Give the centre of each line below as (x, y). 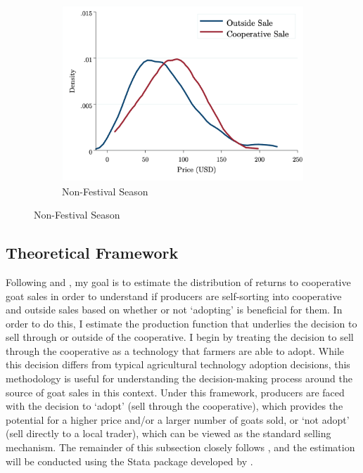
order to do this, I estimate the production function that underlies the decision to (181, 323)
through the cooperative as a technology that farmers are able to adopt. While (175, 350)
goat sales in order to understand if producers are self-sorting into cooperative (174, 296)
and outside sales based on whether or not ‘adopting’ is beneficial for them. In (174, 310)
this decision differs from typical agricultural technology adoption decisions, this (178, 364)
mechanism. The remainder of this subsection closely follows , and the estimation (180, 447)
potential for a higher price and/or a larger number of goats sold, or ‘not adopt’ (178, 419)
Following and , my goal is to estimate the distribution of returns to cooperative (178, 281)
